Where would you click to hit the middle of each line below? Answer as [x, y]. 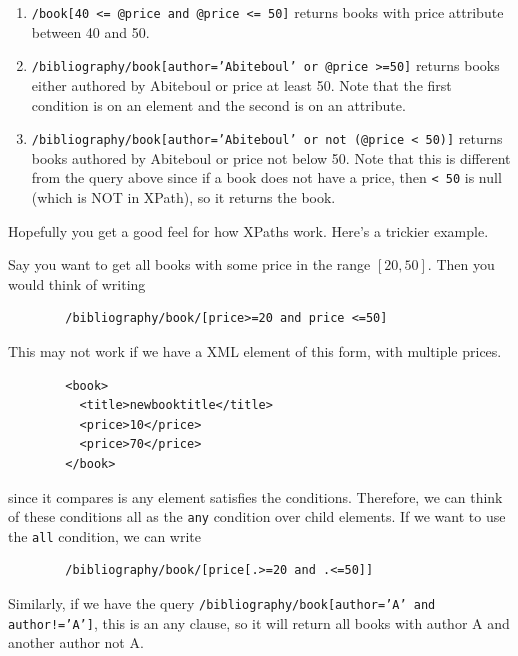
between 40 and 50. [90, 31]
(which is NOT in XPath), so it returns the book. [183, 197]
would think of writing [77, 283]
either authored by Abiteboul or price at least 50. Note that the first [241, 84]
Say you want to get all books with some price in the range [189, 264]
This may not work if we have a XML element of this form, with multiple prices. [255, 350]
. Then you [461, 264]
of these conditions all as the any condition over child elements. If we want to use [257, 516]
